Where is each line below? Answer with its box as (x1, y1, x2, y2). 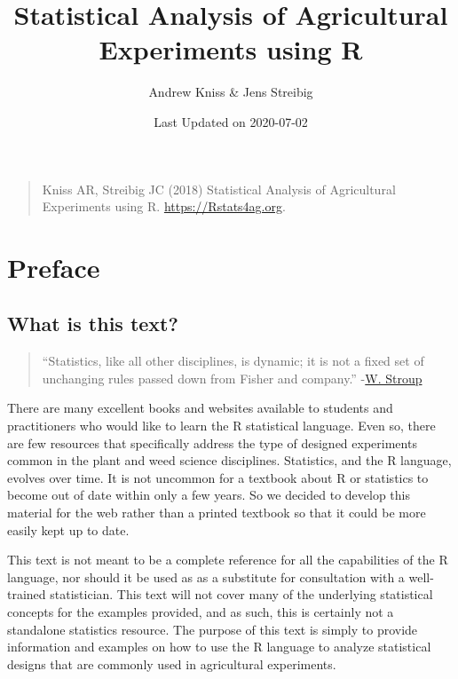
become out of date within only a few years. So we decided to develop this (7, 486, 410, 504)
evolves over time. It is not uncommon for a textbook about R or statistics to (7, 468, 429, 486)
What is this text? (7, 310, 178, 337)
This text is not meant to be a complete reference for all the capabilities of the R (7, 550, 448, 569)
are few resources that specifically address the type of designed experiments (7, 433, 417, 452)
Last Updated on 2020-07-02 (154, 112, 308, 130)
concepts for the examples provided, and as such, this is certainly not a (7, 602, 394, 620)
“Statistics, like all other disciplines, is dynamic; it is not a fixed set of (42, 351, 424, 370)
